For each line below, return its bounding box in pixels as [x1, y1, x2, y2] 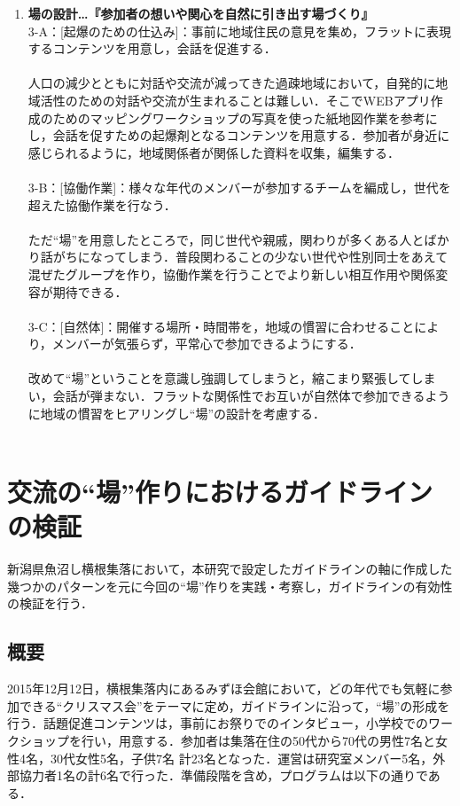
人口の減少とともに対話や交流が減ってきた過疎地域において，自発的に [27, 74, 436, 92]
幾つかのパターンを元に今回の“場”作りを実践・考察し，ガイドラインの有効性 [7, 576, 453, 595]
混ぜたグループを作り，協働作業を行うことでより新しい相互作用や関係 [27, 264, 436, 283]
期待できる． [52, 282, 128, 301]
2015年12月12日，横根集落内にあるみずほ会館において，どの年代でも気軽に [7, 679, 441, 698]
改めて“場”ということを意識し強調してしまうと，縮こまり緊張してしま [27, 369, 436, 387]
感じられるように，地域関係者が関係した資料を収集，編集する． [27, 143, 401, 161]
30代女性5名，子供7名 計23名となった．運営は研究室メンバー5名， [50, 748, 433, 767]
